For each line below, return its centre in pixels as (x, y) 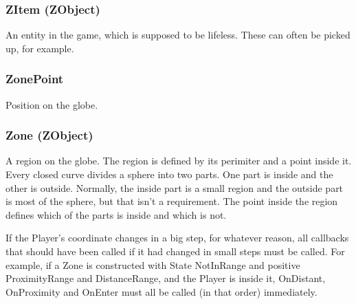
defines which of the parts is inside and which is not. (116, 214)
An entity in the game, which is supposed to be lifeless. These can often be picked (178, 35)
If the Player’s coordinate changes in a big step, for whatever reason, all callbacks (177, 238)
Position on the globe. (52, 104)
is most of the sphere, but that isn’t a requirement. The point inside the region (172, 201)
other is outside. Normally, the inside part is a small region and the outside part (175, 187)
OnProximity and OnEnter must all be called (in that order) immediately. (162, 291)
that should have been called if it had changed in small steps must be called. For (175, 251)
